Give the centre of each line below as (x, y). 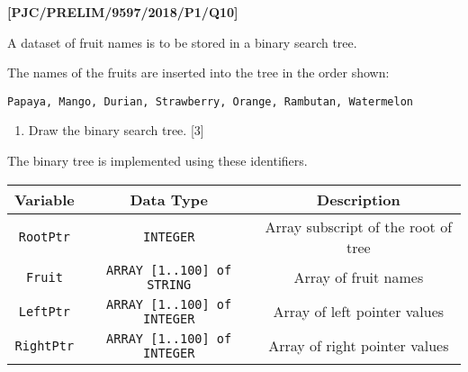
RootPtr (44, 236)
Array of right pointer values (359, 346)
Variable (45, 199)
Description (359, 199)
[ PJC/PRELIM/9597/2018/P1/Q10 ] (123, 12)
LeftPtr (44, 311)
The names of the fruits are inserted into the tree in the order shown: (198, 73)
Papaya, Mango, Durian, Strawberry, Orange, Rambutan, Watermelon (211, 101)
